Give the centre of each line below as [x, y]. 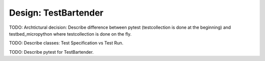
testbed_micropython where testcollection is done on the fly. [70, 34]
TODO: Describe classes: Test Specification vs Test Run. [66, 43]
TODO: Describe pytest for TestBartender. [52, 52]
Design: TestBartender [56, 13]
